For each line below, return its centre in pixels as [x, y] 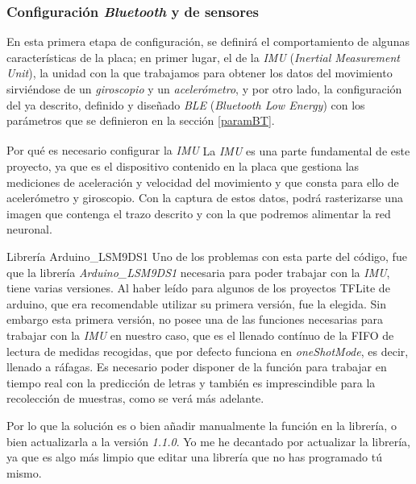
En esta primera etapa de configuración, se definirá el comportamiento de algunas [208, 41]
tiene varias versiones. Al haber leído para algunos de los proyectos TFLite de [198, 288]
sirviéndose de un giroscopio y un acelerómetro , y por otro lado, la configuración [204, 89]
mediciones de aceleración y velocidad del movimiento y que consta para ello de [203, 182]
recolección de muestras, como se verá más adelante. [135, 398]
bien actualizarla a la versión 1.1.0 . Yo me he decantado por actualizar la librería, [208, 441]
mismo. [24, 472]
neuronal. [29, 229]
